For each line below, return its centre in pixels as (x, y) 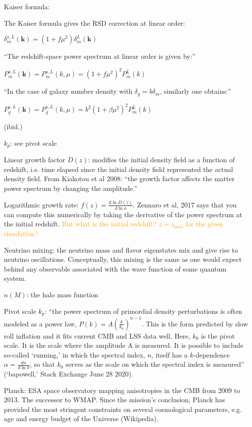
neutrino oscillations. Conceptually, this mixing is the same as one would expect (123, 259)
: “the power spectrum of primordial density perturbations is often (143, 311)
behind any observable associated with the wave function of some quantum (115, 268)
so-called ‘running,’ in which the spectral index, (75, 354)
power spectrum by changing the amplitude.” (71, 188)
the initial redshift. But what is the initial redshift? (80, 224)
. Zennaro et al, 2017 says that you (185, 204)
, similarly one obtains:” (195, 91)
